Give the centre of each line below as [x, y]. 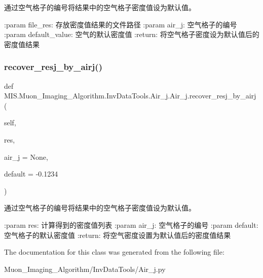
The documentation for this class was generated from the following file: [114, 252]
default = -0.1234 [31, 174]
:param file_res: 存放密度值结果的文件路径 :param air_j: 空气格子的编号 [121, 24]
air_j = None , [26, 157]
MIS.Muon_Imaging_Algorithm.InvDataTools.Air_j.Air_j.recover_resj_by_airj [130, 96]
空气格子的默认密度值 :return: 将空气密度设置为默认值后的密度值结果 [118, 235]
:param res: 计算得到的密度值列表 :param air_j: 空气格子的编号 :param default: [131, 224]
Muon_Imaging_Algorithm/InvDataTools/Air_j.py [85, 269]
